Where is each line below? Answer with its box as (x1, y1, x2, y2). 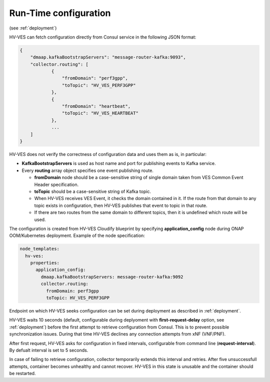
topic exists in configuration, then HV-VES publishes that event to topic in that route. (34, 202, 207, 208)
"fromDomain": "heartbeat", (61, 103, 131, 109)
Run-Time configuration (9, 7, 111, 18)
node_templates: (19, 246, 60, 252)
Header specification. (34, 181, 79, 187)
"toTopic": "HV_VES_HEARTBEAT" (61, 110, 138, 116)
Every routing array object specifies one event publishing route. (21, 167, 153, 173)
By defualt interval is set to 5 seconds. (9, 347, 88, 353)
